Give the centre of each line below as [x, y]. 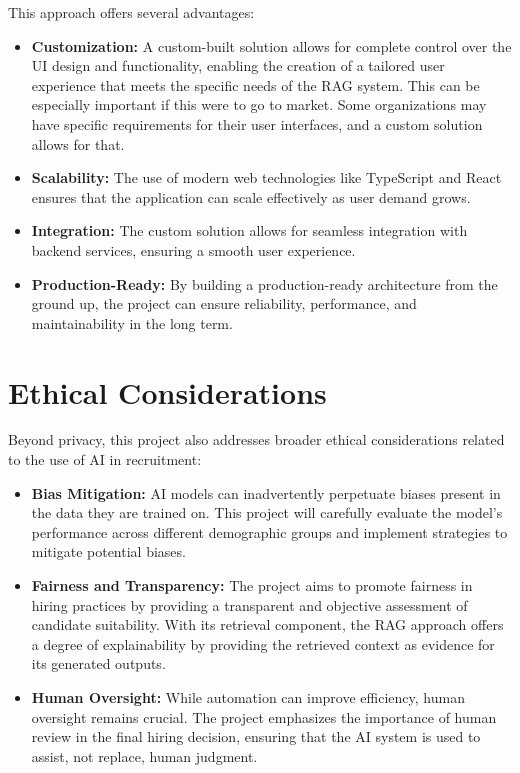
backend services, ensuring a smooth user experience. [193, 249]
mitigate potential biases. [108, 551]
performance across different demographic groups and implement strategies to [269, 531]
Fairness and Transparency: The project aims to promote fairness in [252, 585]
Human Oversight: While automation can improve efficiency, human [248, 696]
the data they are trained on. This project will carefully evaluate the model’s [267, 512]
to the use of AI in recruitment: [105, 459]
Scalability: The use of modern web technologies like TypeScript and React [266, 177]
